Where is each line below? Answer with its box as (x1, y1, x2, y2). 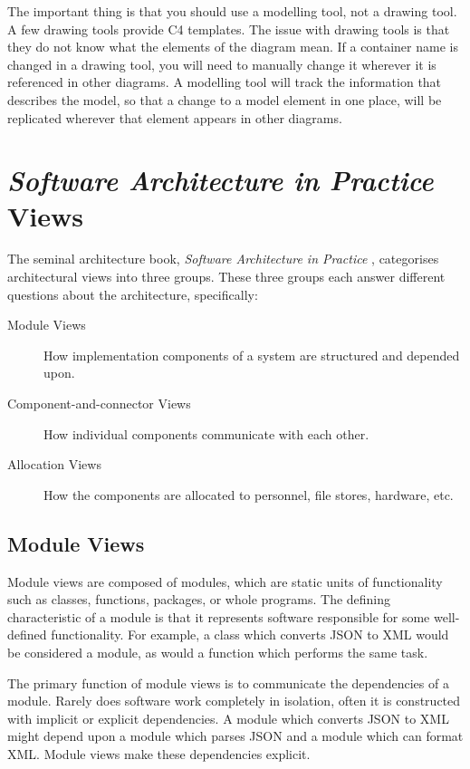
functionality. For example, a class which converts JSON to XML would (51, 625, 449, 644)
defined (7, 625, 47, 644)
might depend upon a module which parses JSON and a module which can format (7, 726, 464, 745)
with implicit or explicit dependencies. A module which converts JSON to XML (7, 708, 449, 727)
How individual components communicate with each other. (43, 424, 369, 443)
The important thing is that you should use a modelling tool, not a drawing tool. (7, 2, 457, 20)
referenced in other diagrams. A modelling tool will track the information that (7, 72, 442, 91)
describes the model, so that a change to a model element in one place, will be (7, 90, 442, 109)
